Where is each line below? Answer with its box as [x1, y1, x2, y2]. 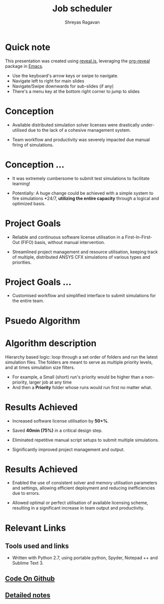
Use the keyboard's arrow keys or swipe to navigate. [12, 72, 118, 79]
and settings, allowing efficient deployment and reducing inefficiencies [12, 485, 155, 491]
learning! [12, 181, 30, 186]
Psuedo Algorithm [5, 315, 81, 326]
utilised [12, 127, 27, 133]
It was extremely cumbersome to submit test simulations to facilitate [12, 175, 150, 181]
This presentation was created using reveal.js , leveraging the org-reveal [5, 58, 150, 64]
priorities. [12, 259, 32, 265]
